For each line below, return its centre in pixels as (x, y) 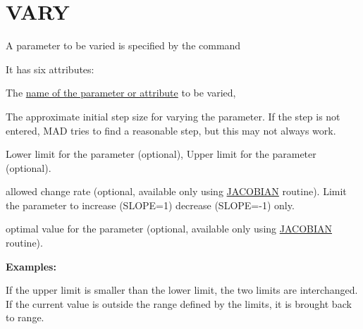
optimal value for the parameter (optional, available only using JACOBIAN (169, 229)
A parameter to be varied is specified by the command (123, 45)
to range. (25, 317)
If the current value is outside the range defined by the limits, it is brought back (179, 303)
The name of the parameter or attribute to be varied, (121, 93)
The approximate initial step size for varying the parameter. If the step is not (173, 116)
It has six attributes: (50, 69)
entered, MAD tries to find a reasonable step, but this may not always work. (171, 130)
